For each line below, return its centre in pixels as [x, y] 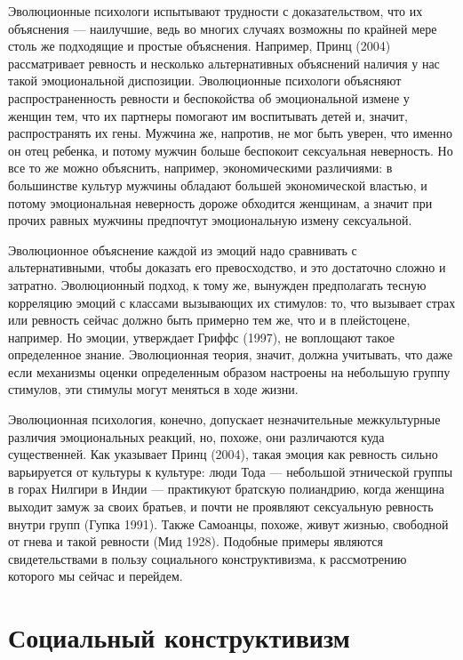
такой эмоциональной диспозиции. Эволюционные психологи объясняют [205, 80]
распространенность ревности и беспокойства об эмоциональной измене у [209, 97]
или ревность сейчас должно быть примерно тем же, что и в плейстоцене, [209, 320]
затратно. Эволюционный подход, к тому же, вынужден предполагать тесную [217, 284]
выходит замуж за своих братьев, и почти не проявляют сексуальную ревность [221, 507]
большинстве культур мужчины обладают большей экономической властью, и [218, 185]
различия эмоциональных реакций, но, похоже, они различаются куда [196, 436]
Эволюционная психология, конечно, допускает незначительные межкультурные [224, 419]
